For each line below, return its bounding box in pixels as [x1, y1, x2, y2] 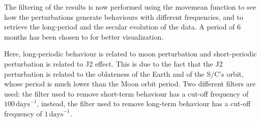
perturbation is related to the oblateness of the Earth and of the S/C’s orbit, [4, 68, 244, 79]
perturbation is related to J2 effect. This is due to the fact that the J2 [4, 58, 223, 69]
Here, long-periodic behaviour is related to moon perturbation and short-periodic [4, 48, 257, 59]
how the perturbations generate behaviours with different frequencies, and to [4, 11, 243, 22]
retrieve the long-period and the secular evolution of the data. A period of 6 [4, 21, 241, 32]
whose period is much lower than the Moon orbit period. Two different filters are [4, 78, 256, 89]
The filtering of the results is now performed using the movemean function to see [4, 2, 256, 12]
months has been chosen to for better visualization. [4, 31, 164, 42]
